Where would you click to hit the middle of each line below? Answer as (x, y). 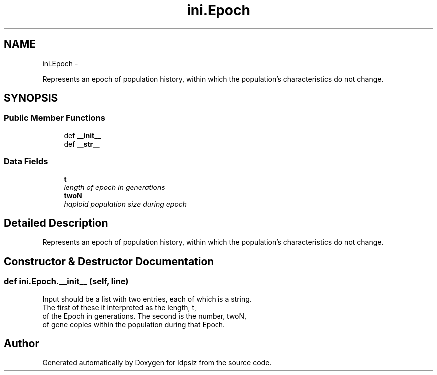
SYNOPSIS (31, 98)
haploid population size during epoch (125, 204)
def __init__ (83, 135)
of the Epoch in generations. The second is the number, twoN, (145, 316)
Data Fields (26, 161)
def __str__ (82, 144)
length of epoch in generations (114, 187)
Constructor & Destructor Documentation (109, 261)
